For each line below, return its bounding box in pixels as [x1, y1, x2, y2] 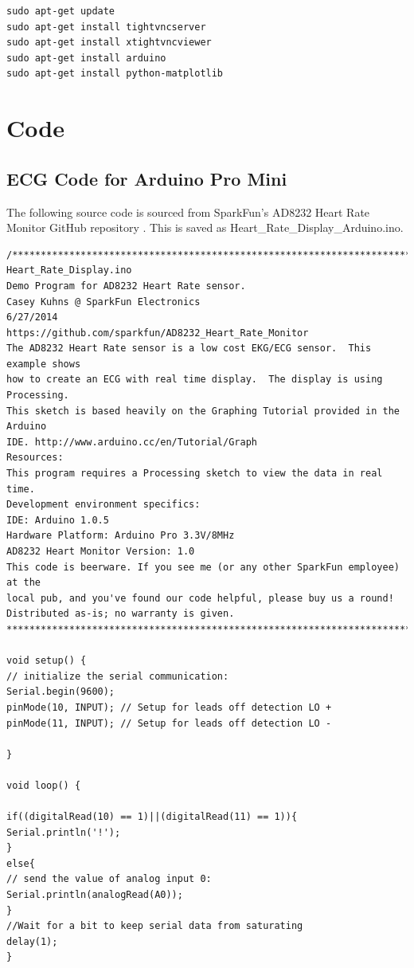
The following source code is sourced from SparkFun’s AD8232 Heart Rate [6, 203, 370, 220]
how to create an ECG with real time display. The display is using [6, 374, 383, 386]
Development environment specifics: [6, 499, 201, 511]
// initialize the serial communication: [6, 670, 229, 682]
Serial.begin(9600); [6, 686, 115, 698]
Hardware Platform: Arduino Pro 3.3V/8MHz [6, 530, 235, 542]
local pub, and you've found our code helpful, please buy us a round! [6, 592, 394, 604]
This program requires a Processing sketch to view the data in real [6, 468, 383, 480]
